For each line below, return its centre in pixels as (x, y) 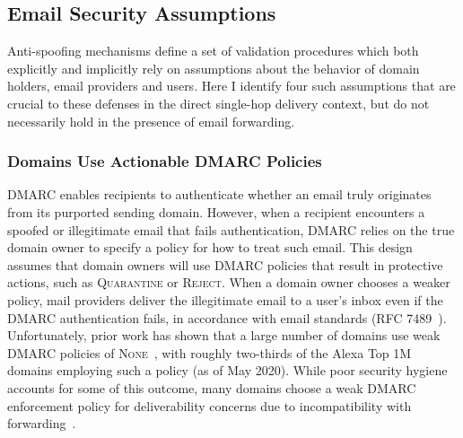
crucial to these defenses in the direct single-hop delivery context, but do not (218, 103)
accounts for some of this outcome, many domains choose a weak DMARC (212, 387)
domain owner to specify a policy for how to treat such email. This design (210, 247)
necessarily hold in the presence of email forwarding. (151, 121)
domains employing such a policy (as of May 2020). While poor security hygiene (227, 370)
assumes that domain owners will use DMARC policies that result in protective (225, 264)
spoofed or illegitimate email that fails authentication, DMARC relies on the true (231, 229)
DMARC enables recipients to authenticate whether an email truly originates (219, 194)
